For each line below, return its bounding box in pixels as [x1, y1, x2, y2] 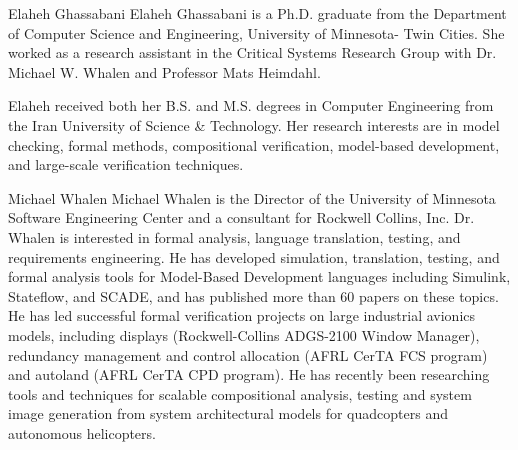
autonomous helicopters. [8, 422, 156, 443]
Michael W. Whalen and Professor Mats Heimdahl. [8, 61, 321, 82]
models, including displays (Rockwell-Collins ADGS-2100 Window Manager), [8, 324, 480, 345]
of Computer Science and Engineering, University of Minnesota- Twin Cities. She [8, 22, 505, 43]
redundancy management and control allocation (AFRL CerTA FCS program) [8, 344, 488, 365]
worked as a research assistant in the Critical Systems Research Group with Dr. [8, 42, 497, 63]
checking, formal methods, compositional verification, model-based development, [8, 134, 500, 155]
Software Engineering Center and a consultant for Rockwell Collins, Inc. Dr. [8, 207, 475, 228]
